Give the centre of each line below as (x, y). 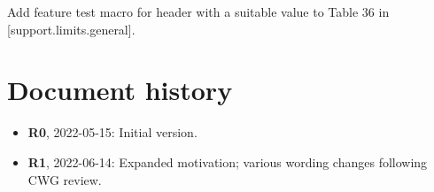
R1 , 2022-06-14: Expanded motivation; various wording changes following (228, 161)
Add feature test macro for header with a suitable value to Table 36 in (198, 12)
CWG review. (65, 179)
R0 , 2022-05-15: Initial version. (112, 132)
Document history (120, 90)
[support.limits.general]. (71, 29)
